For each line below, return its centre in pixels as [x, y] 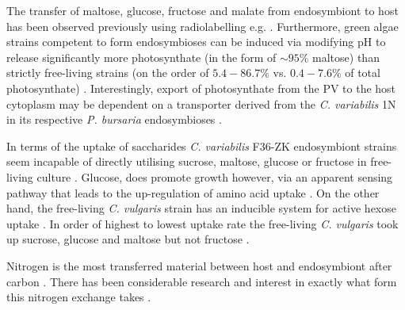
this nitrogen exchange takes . [79, 297]
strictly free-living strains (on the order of [108, 73]
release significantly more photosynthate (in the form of [141, 57]
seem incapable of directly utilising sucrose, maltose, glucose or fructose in [187, 161]
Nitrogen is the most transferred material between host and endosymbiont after [199, 265]
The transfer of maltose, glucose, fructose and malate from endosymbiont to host [202, 10]
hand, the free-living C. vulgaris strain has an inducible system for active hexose [201, 208]
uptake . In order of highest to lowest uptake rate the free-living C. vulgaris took [202, 223]
